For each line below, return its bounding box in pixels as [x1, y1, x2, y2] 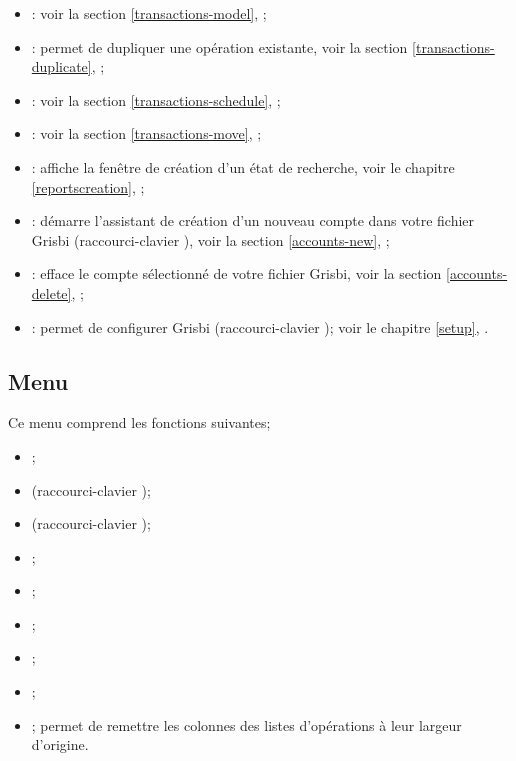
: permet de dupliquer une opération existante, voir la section [31, 36, 408, 57]
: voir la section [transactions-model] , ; [31, 3, 267, 23]
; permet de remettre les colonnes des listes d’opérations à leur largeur [31, 714, 462, 735]
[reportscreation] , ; [31, 176, 145, 197]
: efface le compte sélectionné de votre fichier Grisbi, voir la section [31, 263, 442, 284]
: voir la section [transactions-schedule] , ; [31, 89, 281, 110]
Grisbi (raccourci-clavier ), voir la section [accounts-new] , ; [31, 229, 390, 250]
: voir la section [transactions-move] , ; [31, 123, 262, 144]
